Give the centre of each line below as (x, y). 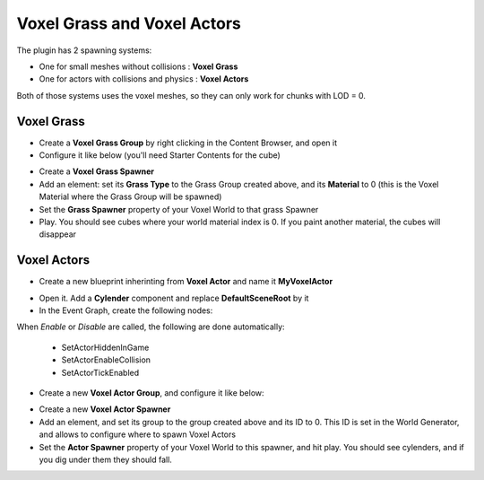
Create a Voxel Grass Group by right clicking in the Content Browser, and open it (188, 143)
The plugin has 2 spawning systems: (84, 50)
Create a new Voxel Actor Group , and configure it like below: (151, 393)
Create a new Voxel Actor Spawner (105, 409)
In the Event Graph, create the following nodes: (126, 310)
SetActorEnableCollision (106, 360)
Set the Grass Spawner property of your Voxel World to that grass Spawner (179, 209)
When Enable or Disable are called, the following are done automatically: (151, 327)
